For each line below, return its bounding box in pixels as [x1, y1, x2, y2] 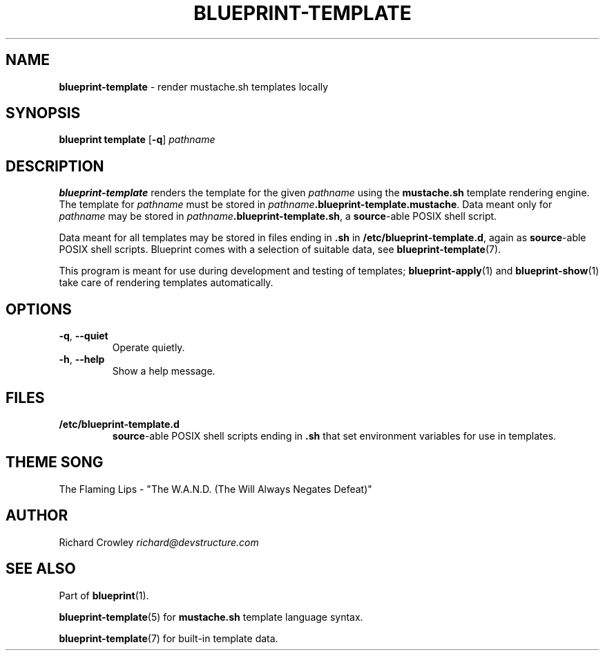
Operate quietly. [112, 341, 185, 354]
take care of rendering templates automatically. [59, 277, 273, 289]
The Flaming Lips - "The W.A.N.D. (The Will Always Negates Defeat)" [59, 482, 372, 495]
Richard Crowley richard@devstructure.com [59, 536, 259, 548]
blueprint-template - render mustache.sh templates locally [59, 80, 329, 93]
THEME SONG [6, 453, 104, 471]
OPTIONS [6, 300, 72, 318]
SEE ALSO [6, 560, 76, 578]
